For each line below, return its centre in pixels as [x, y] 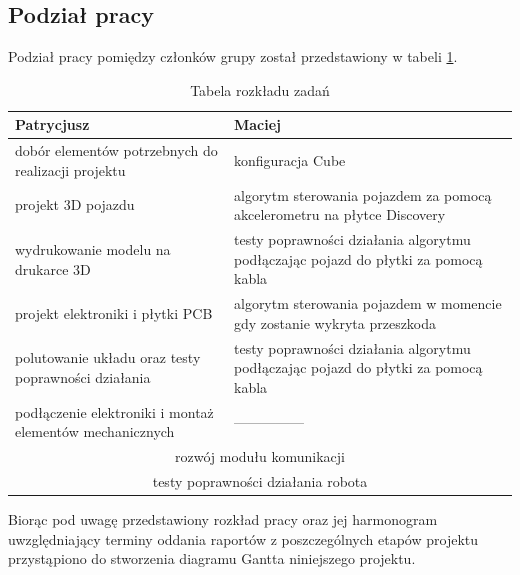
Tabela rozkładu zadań [260, 89]
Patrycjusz [52, 124]
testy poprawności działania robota [260, 480]
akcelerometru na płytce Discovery [339, 214]
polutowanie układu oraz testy [108, 357]
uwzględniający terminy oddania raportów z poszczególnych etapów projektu [243, 538]
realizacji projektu [70, 169]
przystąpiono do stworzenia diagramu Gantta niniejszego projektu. [212, 558]
